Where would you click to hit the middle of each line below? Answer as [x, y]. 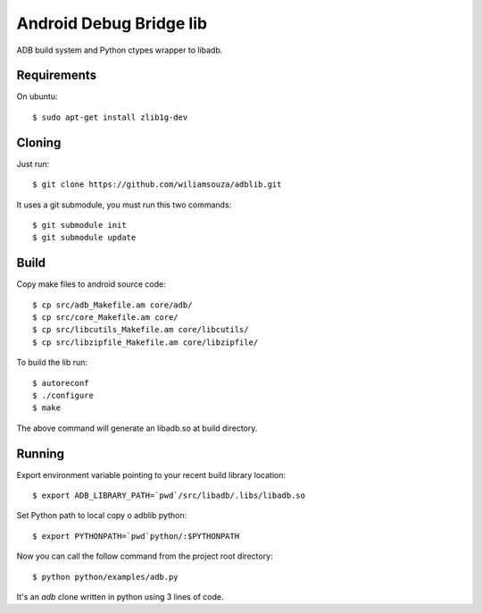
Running [41, 453]
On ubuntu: [37, 97]
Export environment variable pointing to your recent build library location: [151, 474]
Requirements [57, 76]
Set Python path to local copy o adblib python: [102, 516]
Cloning [39, 143]
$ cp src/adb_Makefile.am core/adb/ [112, 305]
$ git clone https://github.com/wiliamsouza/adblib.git [157, 185]
